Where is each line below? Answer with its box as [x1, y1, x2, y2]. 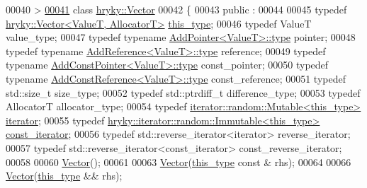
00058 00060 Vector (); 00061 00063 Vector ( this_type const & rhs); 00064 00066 [6, 154, 351, 169]
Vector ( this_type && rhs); [6, 168, 123, 183]
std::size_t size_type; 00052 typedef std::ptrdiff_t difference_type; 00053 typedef [6, 85, 361, 100]
